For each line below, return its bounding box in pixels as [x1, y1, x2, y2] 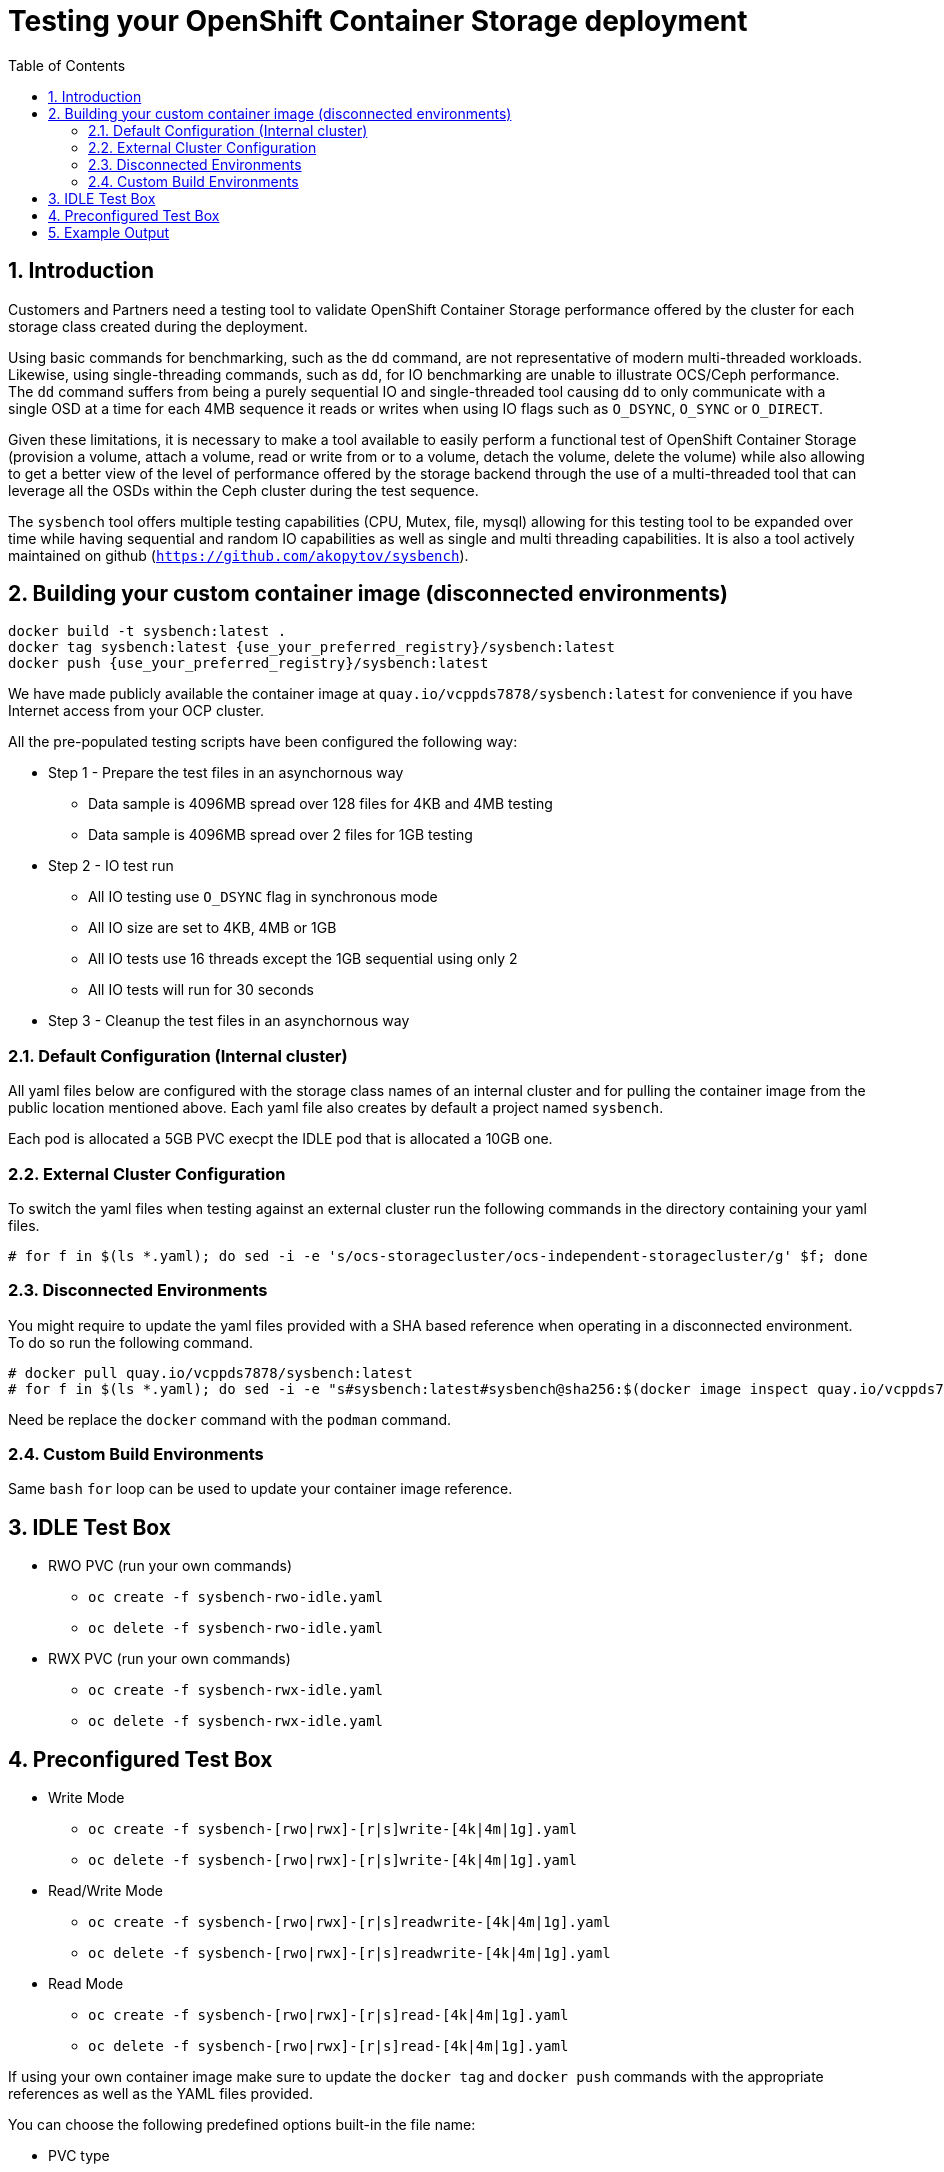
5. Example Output [48, 223, 170, 241]
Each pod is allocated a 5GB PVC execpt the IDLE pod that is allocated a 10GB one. [8, 1130, 553, 1148]
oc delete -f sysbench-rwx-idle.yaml [88, 1713, 384, 1730]
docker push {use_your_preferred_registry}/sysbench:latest [8, 655, 489, 672]
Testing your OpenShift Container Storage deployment [8, 4, 748, 38]
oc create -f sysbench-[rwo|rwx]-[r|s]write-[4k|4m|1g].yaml [88, 1821, 577, 1838]
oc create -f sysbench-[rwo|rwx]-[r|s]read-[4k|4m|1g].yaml [88, 2007, 569, 2024]
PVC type [48, 2147, 110, 2165]
